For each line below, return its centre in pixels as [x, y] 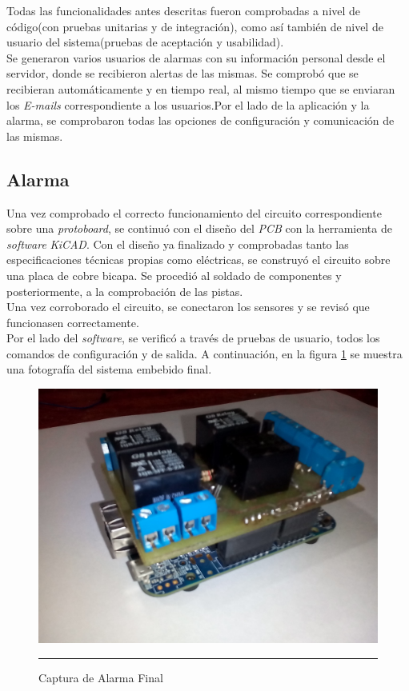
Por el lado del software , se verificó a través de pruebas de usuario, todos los [193, 338]
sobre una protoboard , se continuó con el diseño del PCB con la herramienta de [199, 228]
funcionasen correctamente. [73, 322]
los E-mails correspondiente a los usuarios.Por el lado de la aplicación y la [188, 104]
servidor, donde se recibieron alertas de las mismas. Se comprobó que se [182, 73]
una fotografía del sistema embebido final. [109, 369]
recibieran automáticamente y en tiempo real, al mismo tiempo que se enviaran [201, 88]
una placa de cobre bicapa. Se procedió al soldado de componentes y [174, 275]
